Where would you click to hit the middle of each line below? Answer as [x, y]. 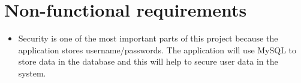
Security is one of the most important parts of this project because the [148, 38]
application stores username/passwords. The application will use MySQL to [157, 50]
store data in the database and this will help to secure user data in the [148, 61]
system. [32, 73]
